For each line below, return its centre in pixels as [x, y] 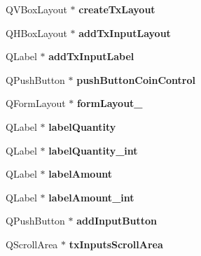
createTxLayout [117, 9]
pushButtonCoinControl [136, 79]
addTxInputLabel [91, 56]
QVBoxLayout [36, 9]
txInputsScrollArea [116, 244]
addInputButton [117, 221]
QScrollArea [32, 244]
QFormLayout [36, 103]
